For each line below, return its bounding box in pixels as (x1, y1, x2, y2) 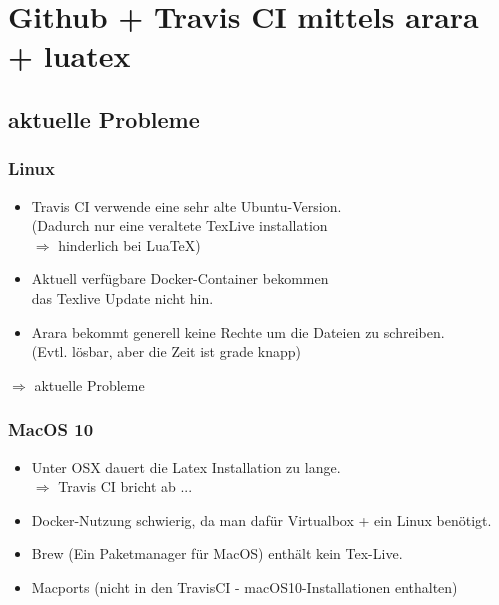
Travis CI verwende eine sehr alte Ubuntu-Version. (31, 195, 342, 216)
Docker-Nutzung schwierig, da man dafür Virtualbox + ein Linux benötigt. (31, 509, 492, 530)
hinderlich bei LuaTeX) (58, 234, 201, 255)
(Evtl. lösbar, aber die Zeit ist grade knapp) (31, 341, 302, 362)
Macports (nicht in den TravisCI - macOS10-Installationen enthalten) (31, 576, 458, 597)
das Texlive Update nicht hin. (31, 287, 214, 308)
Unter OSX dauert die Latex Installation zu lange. (31, 456, 341, 477)
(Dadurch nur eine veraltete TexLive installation (31, 215, 328, 236)
